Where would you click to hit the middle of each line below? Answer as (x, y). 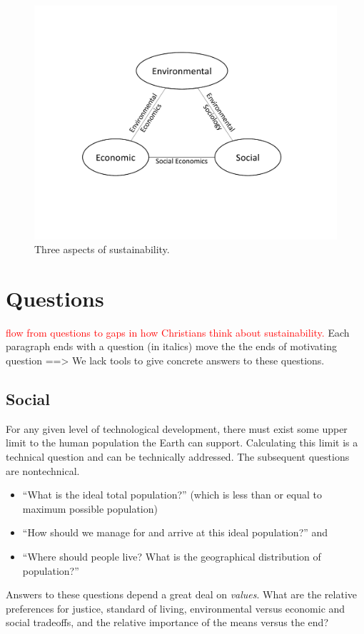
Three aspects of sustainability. (102, 249)
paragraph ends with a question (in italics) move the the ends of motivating (171, 346)
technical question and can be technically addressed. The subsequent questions (178, 456)
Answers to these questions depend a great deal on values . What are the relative (181, 594)
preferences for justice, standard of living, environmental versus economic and (176, 608)
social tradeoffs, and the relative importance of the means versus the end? (167, 622)
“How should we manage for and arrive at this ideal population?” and (175, 532)
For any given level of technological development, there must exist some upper (177, 428)
